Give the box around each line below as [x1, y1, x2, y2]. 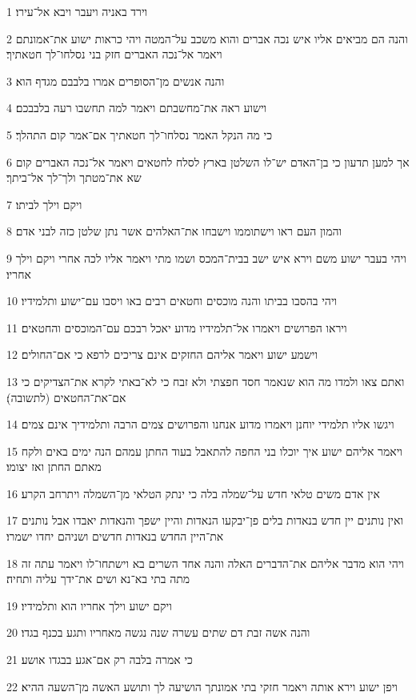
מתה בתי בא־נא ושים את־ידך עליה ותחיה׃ [6, 570, 190, 587]
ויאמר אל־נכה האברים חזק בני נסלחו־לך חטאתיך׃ [6, 46, 222, 62]
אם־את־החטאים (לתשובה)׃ [6, 388, 126, 405]
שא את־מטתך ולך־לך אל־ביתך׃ [6, 169, 142, 186]
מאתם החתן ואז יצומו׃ [6, 458, 102, 475]
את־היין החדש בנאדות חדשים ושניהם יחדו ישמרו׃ [6, 528, 224, 545]
